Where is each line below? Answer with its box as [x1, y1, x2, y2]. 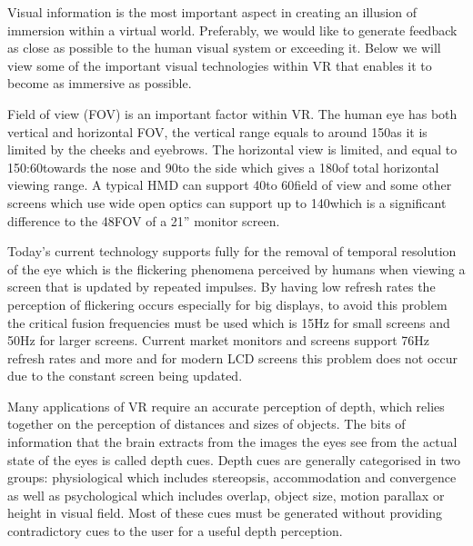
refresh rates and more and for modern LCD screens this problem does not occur [7, 348, 458, 367]
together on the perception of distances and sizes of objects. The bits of [7, 414, 406, 433]
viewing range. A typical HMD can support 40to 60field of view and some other [7, 175, 452, 194]
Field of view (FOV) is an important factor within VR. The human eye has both [7, 104, 458, 123]
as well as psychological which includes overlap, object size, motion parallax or [7, 485, 445, 504]
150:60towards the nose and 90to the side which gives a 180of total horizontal [7, 157, 439, 176]
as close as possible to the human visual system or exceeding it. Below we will [7, 38, 441, 57]
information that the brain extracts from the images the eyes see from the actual [7, 432, 458, 452]
